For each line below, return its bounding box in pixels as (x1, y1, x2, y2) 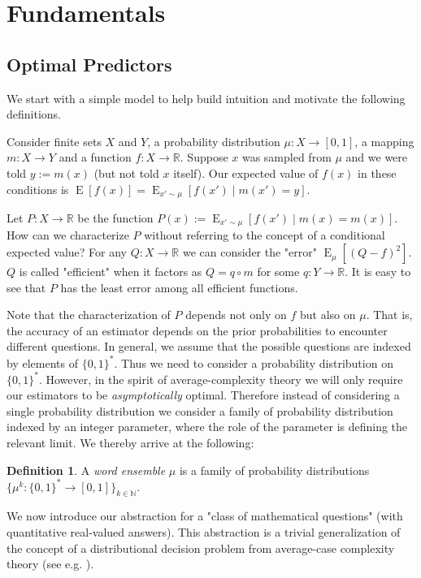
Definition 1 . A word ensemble (7, 461, 166, 478)
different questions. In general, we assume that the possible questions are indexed (7, 338, 411, 355)
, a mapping (354, 132, 414, 149)
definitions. (7, 106, 61, 123)
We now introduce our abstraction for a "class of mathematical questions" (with (7, 507, 403, 524)
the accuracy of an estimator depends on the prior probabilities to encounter (7, 321, 388, 339)
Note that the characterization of (7, 306, 171, 323)
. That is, (366, 306, 413, 323)
